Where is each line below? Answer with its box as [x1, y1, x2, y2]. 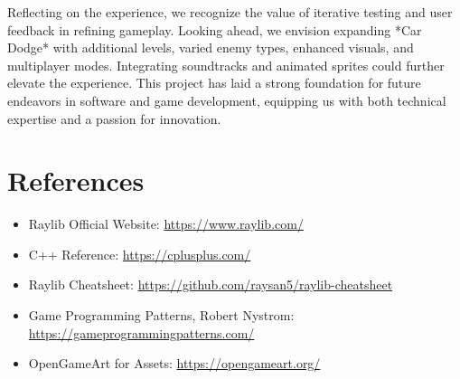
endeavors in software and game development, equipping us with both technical [7, 90, 446, 109]
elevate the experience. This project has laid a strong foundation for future [7, 73, 421, 92]
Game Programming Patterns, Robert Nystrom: [28, 306, 295, 325]
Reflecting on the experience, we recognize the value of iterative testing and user [7, 3, 453, 21]
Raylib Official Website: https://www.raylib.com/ [28, 214, 304, 233]
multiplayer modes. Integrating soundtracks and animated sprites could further [7, 55, 445, 74]
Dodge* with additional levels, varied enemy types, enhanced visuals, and [7, 38, 414, 57]
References [7, 162, 145, 199]
